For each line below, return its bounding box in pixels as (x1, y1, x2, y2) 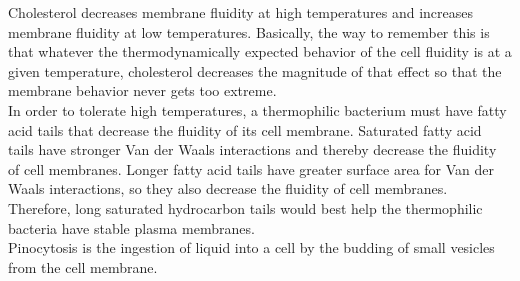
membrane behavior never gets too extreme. (8, 80, 277, 101)
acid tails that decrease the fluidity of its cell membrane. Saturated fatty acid (8, 119, 482, 140)
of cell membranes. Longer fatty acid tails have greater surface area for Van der (8, 158, 495, 179)
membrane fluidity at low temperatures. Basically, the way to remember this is (8, 21, 490, 42)
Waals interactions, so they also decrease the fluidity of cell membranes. (8, 178, 448, 199)
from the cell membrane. (8, 256, 158, 277)
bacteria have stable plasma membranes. (8, 217, 255, 238)
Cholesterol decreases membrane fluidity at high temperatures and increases (8, 2, 473, 22)
